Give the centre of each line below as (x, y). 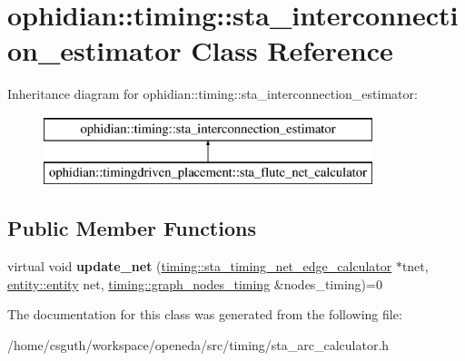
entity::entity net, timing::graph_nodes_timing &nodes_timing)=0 (195, 283)
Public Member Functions (132, 228)
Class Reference (292, 50)
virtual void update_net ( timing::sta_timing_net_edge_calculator (200, 266)
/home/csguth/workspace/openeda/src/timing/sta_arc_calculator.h (198, 345)
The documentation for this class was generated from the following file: (205, 314)
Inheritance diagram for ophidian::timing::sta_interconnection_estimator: (213, 94)
